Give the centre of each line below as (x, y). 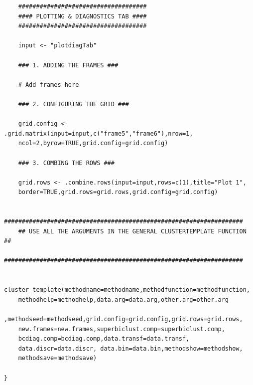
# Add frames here (49, 85)
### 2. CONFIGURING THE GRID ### (73, 104)
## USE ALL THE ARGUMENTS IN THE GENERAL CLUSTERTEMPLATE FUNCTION (132, 231)
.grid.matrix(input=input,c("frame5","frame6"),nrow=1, (99, 133)
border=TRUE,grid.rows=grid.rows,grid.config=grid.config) (118, 192)
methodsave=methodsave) (58, 358)
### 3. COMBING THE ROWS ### (66, 163)
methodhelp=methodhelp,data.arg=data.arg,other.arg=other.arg (124, 299)
